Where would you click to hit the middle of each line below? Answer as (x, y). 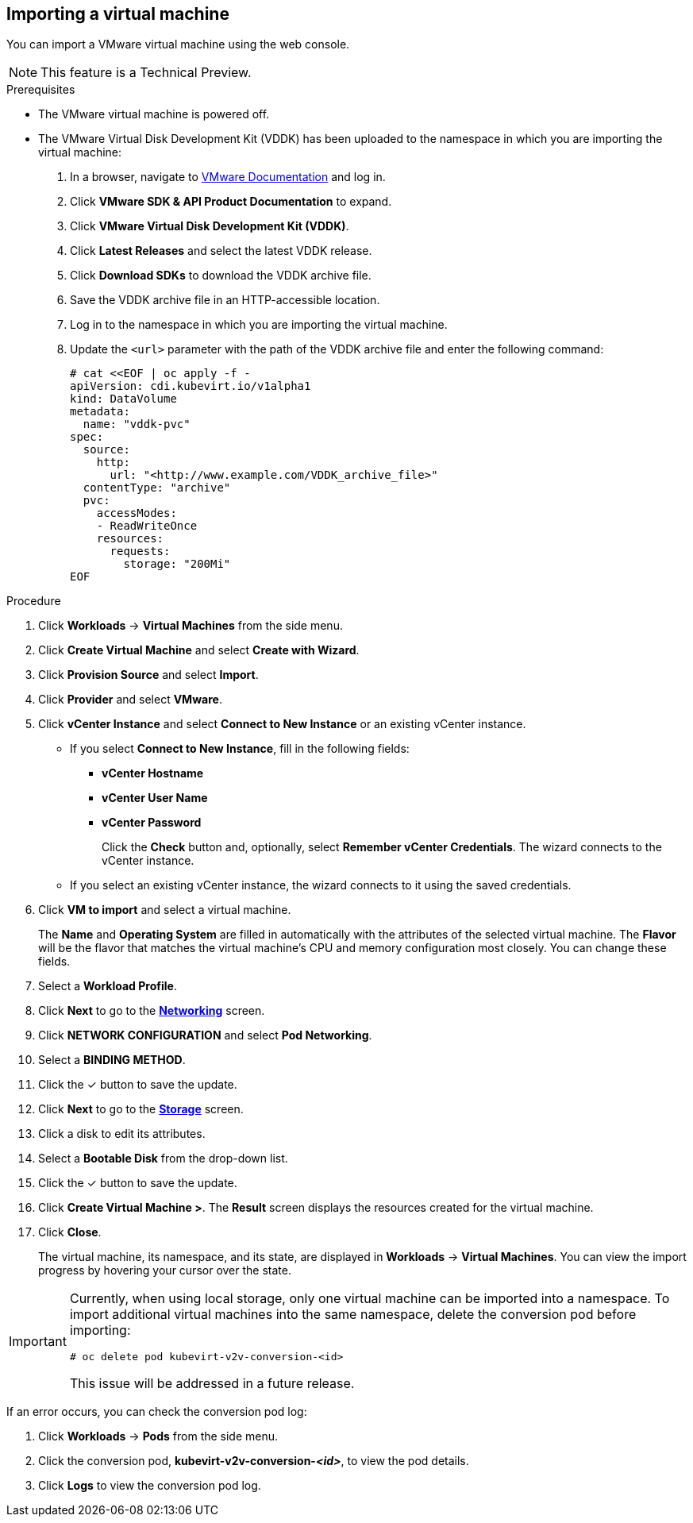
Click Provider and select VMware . (130, 700)
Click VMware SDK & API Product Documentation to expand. (231, 202)
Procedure (34, 601)
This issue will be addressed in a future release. (212, 1384)
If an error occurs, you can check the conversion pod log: (157, 1412)
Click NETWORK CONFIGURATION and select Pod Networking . (205, 1035)
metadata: (100, 412)
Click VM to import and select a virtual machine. (165, 910)
